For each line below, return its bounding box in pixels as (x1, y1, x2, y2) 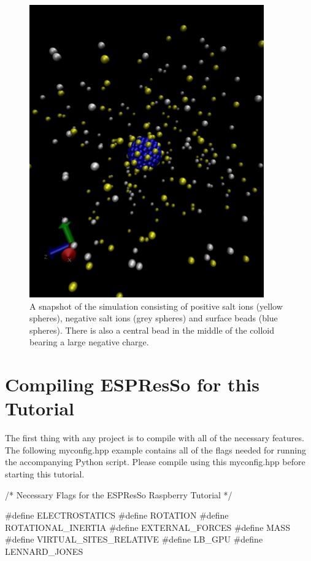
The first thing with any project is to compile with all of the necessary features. (5, 431, 304, 444)
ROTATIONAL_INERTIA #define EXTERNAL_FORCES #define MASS (5, 520, 290, 533)
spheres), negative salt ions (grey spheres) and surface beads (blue (29, 312, 278, 324)
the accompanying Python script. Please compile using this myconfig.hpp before (5, 455, 305, 468)
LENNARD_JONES (5, 544, 83, 557)
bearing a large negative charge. (29, 335, 149, 348)
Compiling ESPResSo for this (5, 372, 259, 397)
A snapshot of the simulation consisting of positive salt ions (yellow (29, 299, 283, 312)
